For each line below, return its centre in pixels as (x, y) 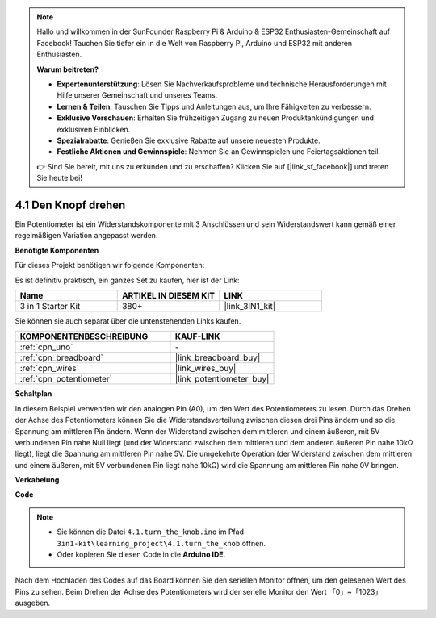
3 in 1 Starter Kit (50, 306)
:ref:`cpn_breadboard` (62, 357)
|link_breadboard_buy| (218, 357)
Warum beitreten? (68, 69)
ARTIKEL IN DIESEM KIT (168, 295)
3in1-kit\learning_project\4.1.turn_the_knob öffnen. (161, 543)
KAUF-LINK (197, 336)
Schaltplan (34, 394)
